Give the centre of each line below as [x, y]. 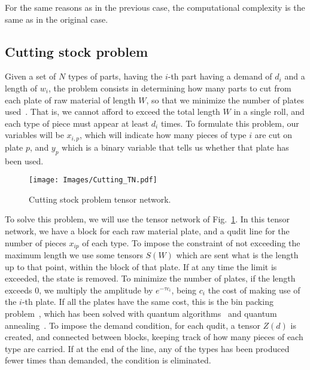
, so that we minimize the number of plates [225, 100]
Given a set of [31, 76]
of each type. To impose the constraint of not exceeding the [191, 242]
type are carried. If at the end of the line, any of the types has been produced [147, 348]
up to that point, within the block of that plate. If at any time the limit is [141, 266]
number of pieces [36, 242]
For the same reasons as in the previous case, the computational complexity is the [155, 7]
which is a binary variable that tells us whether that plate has [175, 147]
